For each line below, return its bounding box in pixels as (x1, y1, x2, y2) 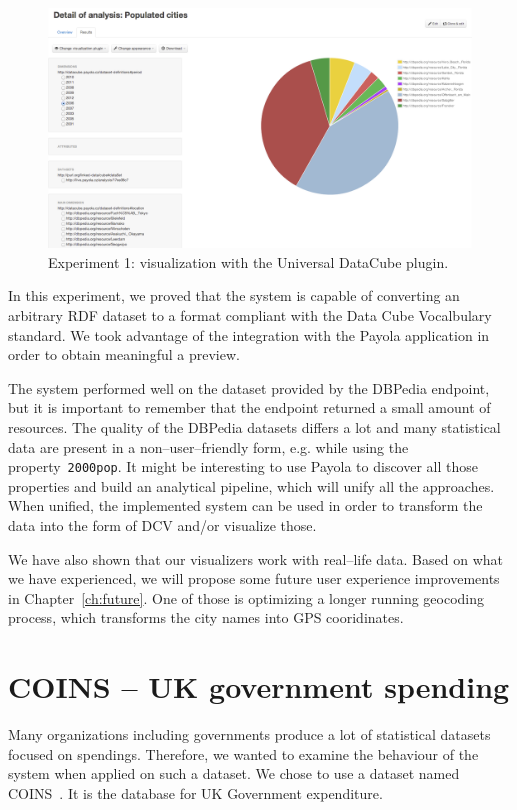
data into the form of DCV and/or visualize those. (8, 514, 317, 535)
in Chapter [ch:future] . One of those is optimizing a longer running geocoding (8, 587, 485, 608)
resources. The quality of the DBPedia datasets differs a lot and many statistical (8, 416, 501, 437)
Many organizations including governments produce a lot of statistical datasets (8, 724, 491, 745)
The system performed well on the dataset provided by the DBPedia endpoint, (8, 377, 490, 398)
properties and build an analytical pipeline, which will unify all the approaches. (8, 475, 495, 496)
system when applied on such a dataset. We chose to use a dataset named (8, 763, 460, 784)
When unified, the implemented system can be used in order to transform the (8, 495, 483, 516)
